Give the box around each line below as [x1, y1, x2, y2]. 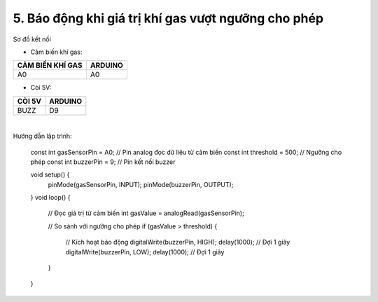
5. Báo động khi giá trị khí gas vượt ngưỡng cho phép [13, 11, 324, 26]
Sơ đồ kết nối [13, 35, 52, 43]
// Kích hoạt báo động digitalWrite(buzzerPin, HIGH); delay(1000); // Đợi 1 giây [65, 238, 290, 247]
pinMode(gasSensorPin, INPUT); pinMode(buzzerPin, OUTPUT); [48, 180, 234, 188]
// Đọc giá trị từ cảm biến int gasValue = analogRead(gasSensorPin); [48, 209, 244, 217]
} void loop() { [30, 193, 71, 202]
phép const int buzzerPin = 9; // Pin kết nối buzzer [30, 158, 176, 166]
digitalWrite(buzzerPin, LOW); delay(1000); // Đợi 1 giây [65, 247, 225, 256]
